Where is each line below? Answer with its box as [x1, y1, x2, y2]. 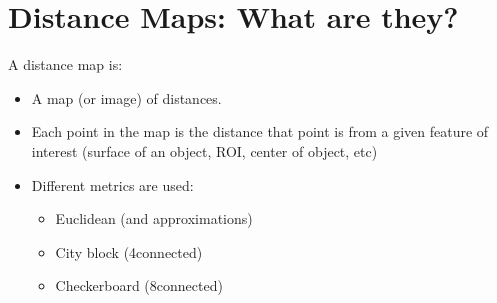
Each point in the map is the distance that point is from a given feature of [31, 121, 489, 142]
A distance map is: [8, 54, 123, 75]
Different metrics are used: [31, 174, 194, 195]
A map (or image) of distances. [31, 87, 222, 108]
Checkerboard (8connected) [55, 275, 223, 296]
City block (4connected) [55, 241, 203, 262]
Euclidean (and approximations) [55, 208, 253, 229]
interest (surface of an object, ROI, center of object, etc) [31, 140, 378, 161]
